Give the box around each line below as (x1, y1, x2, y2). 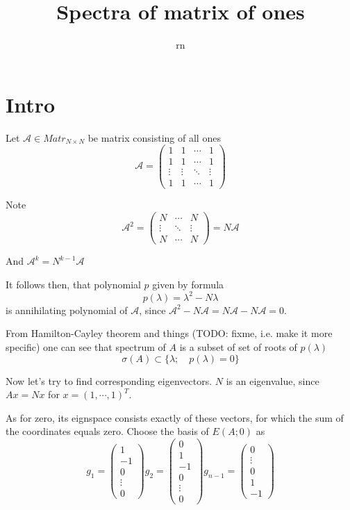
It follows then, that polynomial (6, 277, 141, 291)
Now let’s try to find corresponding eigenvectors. (6, 373, 212, 388)
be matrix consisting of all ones (87, 130, 221, 145)
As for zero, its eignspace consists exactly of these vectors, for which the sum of (6, 410, 344, 425)
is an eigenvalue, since (226, 373, 319, 388)
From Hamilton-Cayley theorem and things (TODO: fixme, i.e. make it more (6, 326, 333, 340)
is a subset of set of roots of (179, 340, 297, 354)
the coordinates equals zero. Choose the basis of (6, 424, 209, 438)
